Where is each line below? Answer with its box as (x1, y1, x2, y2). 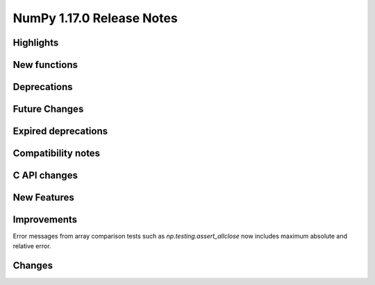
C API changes (12, 170, 78, 182)
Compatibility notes (12, 148, 101, 159)
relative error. (12, 241, 51, 250)
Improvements (12, 214, 78, 225)
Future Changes (12, 103, 84, 115)
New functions (12, 59, 78, 71)
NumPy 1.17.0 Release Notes (12, 10, 178, 26)
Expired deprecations (12, 126, 108, 137)
